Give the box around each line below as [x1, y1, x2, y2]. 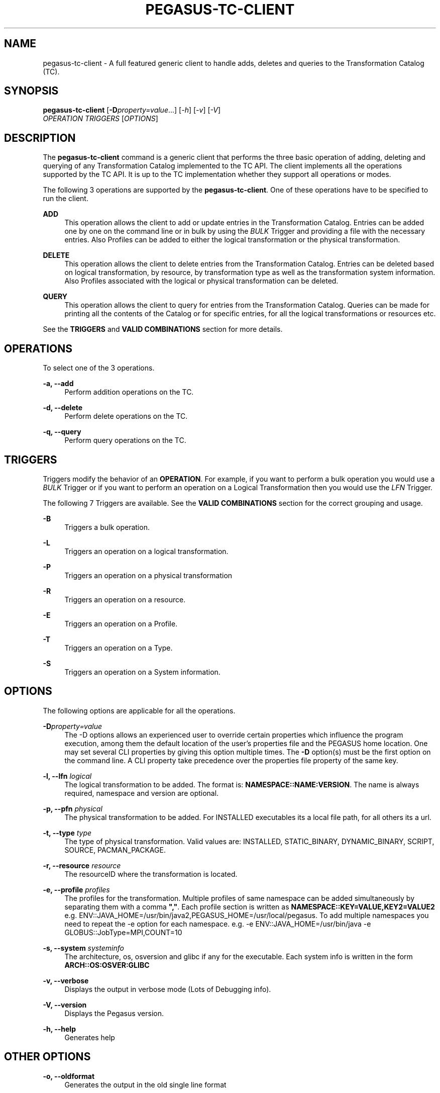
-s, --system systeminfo [43, 943, 124, 952]
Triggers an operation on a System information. [64, 667, 221, 676]
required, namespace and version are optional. [64, 788, 219, 797]
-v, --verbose [43, 976, 89, 985]
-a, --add [43, 379, 74, 388]
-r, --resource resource [43, 861, 121, 870]
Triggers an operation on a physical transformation [64, 571, 233, 580]
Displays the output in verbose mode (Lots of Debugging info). [64, 984, 271, 993]
